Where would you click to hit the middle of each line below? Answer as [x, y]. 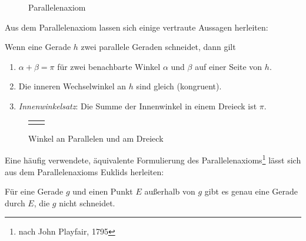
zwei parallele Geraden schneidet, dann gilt [158, 47]
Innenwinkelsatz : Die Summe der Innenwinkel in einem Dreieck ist [138, 106]
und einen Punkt [103, 191]
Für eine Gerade [34, 191]
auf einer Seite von [229, 66]
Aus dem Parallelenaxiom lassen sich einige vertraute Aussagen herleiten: [137, 27]
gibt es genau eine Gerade [251, 191]
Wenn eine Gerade [38, 47]
